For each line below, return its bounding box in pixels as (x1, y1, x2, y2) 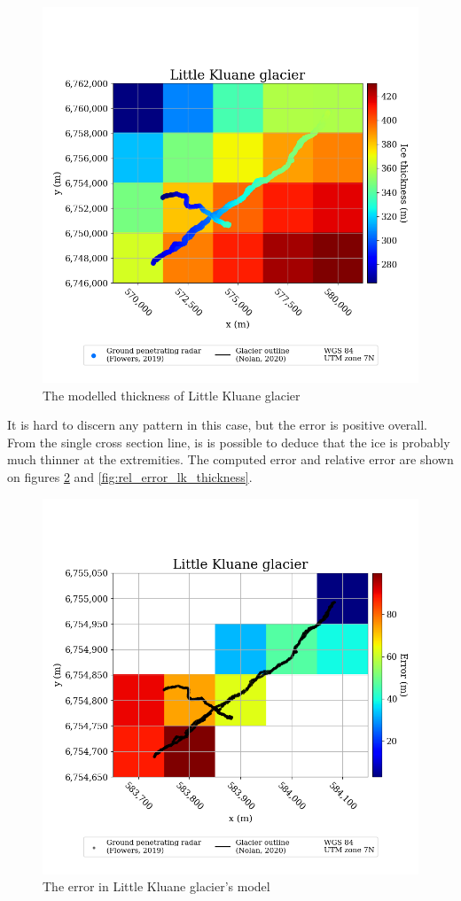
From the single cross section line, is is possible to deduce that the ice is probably (7, 432, 450, 451)
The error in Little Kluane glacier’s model (43, 877, 270, 896)
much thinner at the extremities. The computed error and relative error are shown (7, 450, 454, 469)
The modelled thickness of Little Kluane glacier (43, 385, 301, 404)
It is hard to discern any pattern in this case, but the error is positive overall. (7, 416, 428, 434)
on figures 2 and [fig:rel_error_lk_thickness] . (7, 467, 253, 485)
